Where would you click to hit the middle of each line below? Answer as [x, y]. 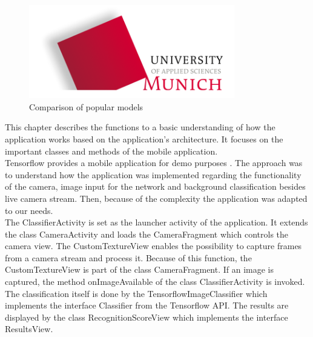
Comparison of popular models [86, 106]
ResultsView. [29, 329]
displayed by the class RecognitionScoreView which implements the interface [147, 317]
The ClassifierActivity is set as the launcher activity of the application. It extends [156, 222]
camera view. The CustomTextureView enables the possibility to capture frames [153, 246]
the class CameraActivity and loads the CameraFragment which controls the [147, 234]
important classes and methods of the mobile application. [111, 151]
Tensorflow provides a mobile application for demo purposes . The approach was [154, 163]
